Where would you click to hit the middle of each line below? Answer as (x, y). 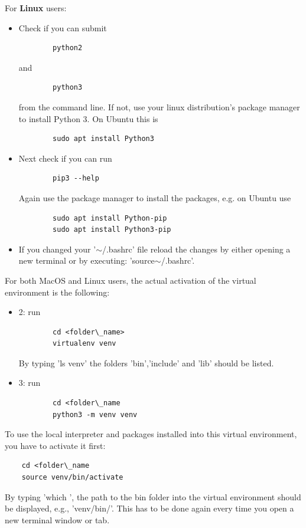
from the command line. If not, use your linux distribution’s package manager (159, 106)
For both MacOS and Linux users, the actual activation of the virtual (131, 280)
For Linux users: (36, 8)
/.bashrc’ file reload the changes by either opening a (196, 249)
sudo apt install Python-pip (110, 218)
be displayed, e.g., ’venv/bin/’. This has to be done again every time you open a (149, 508)
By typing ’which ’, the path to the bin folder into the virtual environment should (153, 496)
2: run (30, 312)
